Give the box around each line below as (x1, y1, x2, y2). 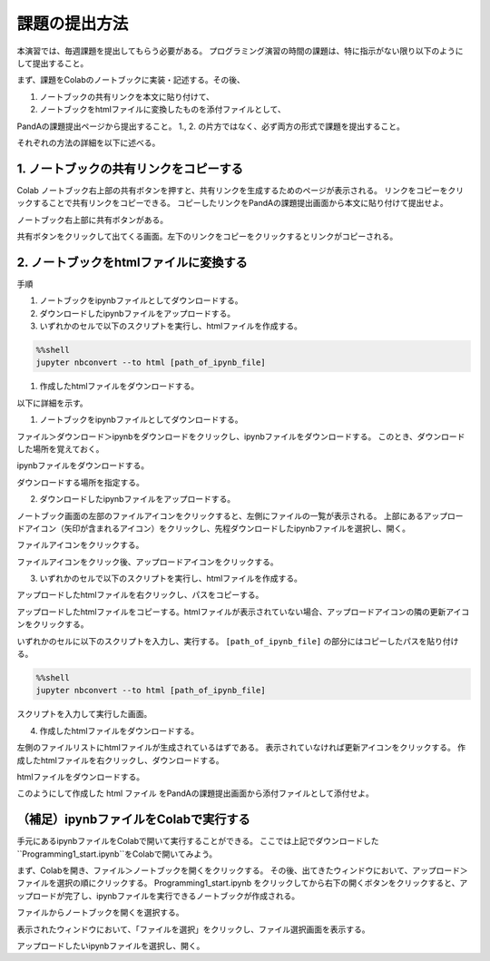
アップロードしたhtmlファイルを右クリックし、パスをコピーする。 (16, 590, 264, 601)
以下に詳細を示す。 (16, 397, 88, 408)
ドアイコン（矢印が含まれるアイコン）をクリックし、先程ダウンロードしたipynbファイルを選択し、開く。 (16, 523, 410, 534)
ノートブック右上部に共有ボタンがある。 (16, 214, 168, 225)
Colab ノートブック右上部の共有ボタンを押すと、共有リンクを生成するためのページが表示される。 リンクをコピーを (16, 184, 448, 195)
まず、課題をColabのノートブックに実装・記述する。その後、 (16, 74, 245, 85)
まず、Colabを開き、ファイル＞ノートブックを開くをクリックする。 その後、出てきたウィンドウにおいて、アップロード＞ (16, 865, 468, 876)
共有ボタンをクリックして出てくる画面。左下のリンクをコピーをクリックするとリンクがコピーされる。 (16, 230, 398, 241)
